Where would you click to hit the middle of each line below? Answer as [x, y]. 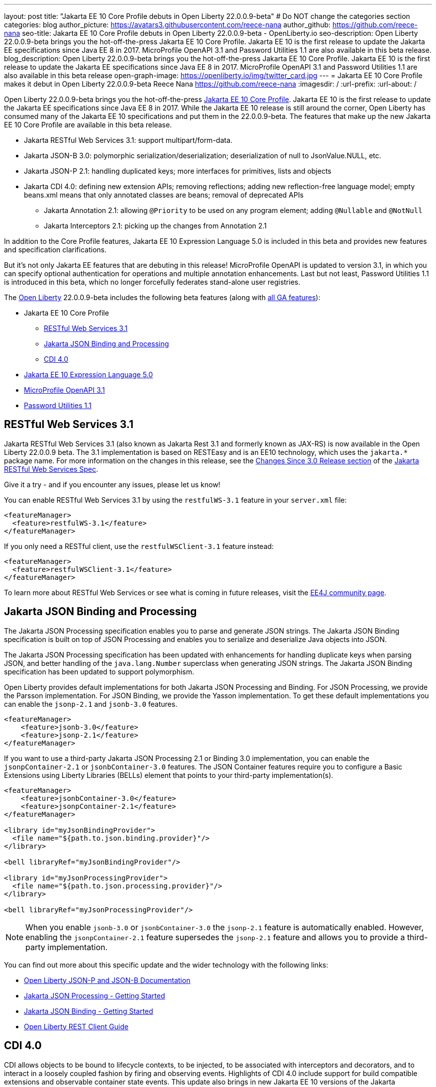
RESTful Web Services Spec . [51, 469]
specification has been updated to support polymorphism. [99, 671]
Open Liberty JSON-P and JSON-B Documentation [107, 980]
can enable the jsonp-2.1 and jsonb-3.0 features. [91, 704]
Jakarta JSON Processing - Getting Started [95, 995]
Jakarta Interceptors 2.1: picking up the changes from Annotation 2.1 [155, 226]
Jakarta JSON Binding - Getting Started [89, 1011]
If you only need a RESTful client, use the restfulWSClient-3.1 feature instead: [139, 546]
